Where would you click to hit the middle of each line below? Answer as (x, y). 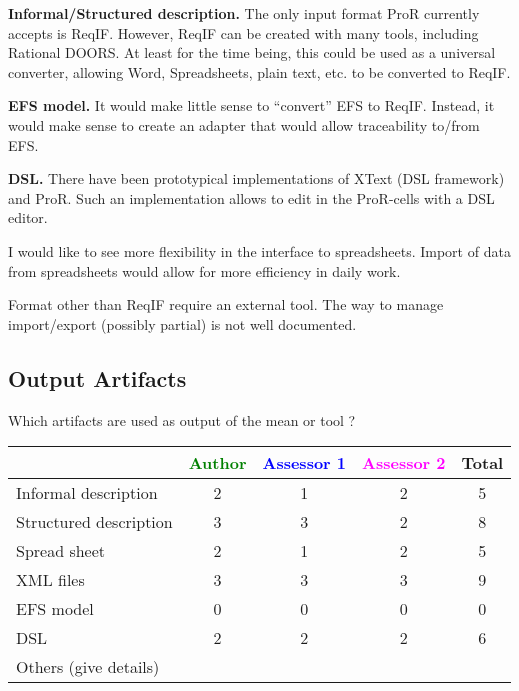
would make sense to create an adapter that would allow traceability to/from (244, 124)
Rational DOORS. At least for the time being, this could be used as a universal (252, 52)
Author (217, 463)
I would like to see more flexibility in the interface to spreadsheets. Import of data (259, 250)
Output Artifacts (97, 377)
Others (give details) (88, 667)
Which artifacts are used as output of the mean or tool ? (182, 419)
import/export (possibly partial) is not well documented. (182, 323)
